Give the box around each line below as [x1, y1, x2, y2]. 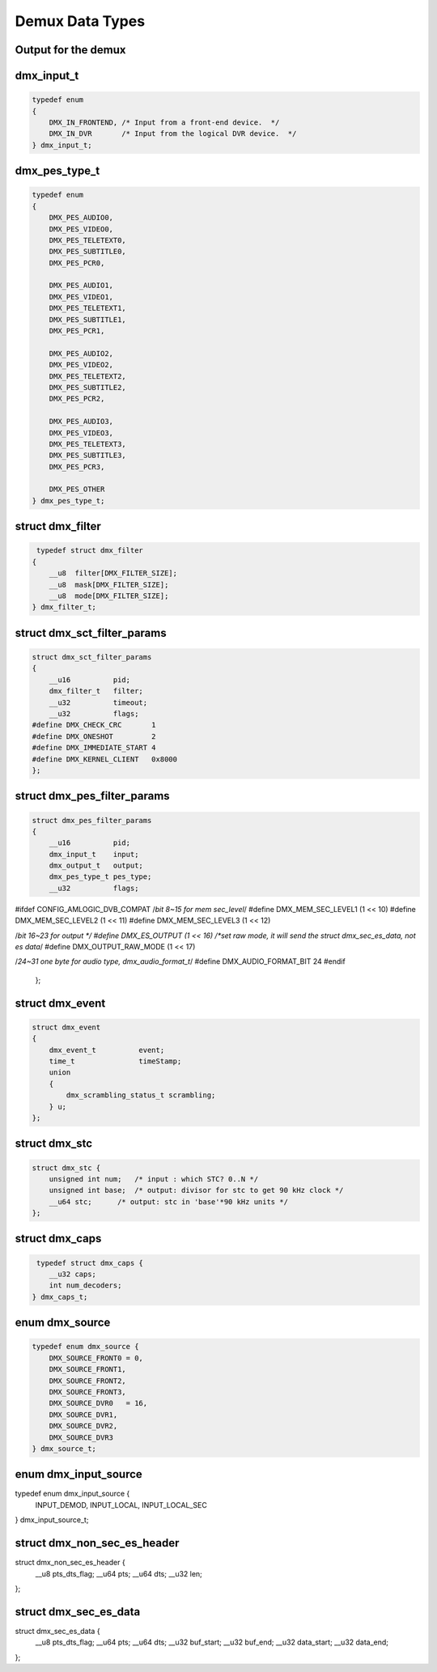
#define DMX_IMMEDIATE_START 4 [32, 743, 157, 753]
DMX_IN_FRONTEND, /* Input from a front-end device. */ [49, 117, 280, 127]
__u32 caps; [49, 1270, 97, 1279]
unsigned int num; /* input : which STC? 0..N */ [49, 1174, 259, 1183]
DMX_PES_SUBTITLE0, [49, 247, 127, 257]
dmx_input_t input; [49, 850, 139, 859]
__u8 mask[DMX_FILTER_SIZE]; [49, 579, 169, 589]
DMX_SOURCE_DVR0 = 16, [49, 1398, 148, 1408]
